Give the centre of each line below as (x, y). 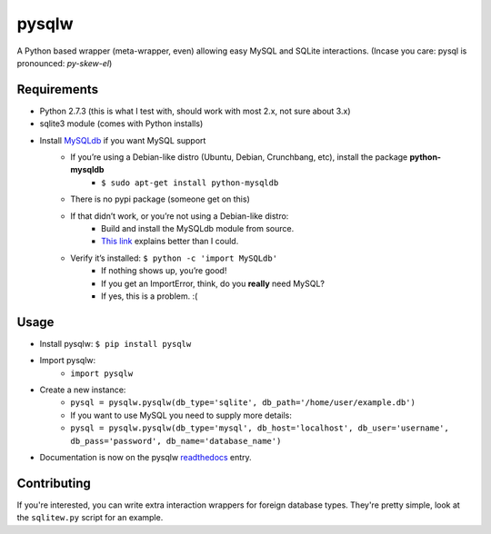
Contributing (54, 483)
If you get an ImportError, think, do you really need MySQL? (213, 283)
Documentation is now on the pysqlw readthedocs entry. (145, 457)
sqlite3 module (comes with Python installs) (121, 124)
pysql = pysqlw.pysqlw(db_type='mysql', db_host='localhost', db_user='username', (260, 428)
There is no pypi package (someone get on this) (160, 199)
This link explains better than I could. (170, 242)
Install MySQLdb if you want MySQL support (123, 140)
